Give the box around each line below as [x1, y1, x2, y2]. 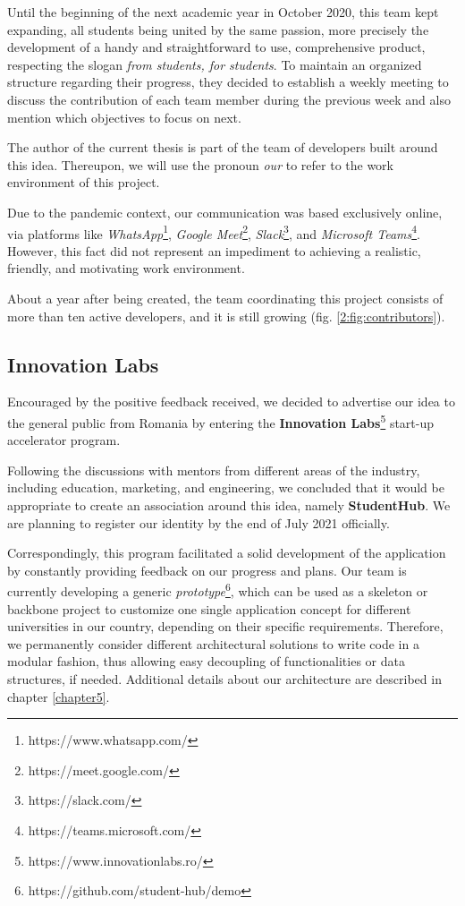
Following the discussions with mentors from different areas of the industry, [7, 460, 420, 479]
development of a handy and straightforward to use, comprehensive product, [7, 38, 426, 56]
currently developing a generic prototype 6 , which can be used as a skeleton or [7, 579, 428, 601]
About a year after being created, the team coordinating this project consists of [7, 288, 444, 307]
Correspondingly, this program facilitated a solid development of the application [7, 543, 446, 562]
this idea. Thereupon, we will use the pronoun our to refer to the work [7, 155, 393, 174]
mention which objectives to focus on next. [7, 107, 241, 126]
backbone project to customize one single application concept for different [7, 599, 411, 618]
